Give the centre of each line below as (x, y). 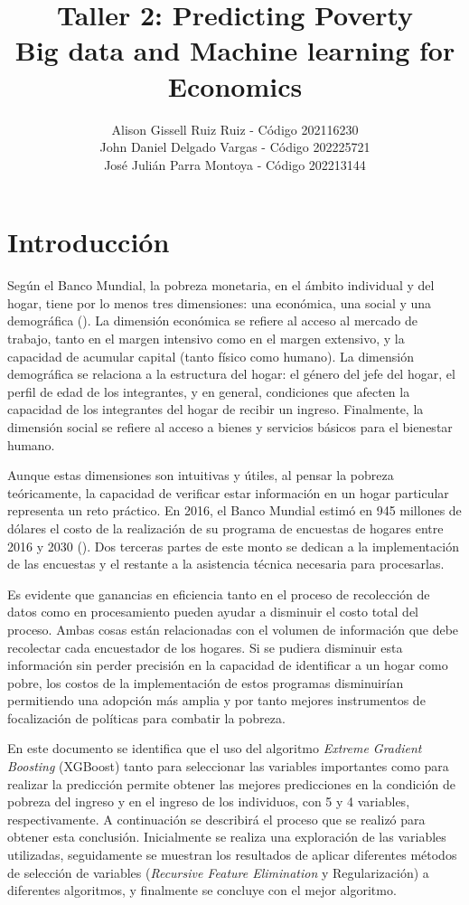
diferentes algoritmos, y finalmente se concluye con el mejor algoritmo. (202, 890)
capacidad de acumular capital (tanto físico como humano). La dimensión (211, 356)
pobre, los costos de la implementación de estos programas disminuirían (206, 682)
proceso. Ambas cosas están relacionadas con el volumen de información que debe (233, 629)
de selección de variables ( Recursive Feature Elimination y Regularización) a (218, 872)
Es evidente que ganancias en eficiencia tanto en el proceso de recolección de (219, 594)
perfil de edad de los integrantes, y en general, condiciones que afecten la (209, 391)
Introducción (89, 242)
